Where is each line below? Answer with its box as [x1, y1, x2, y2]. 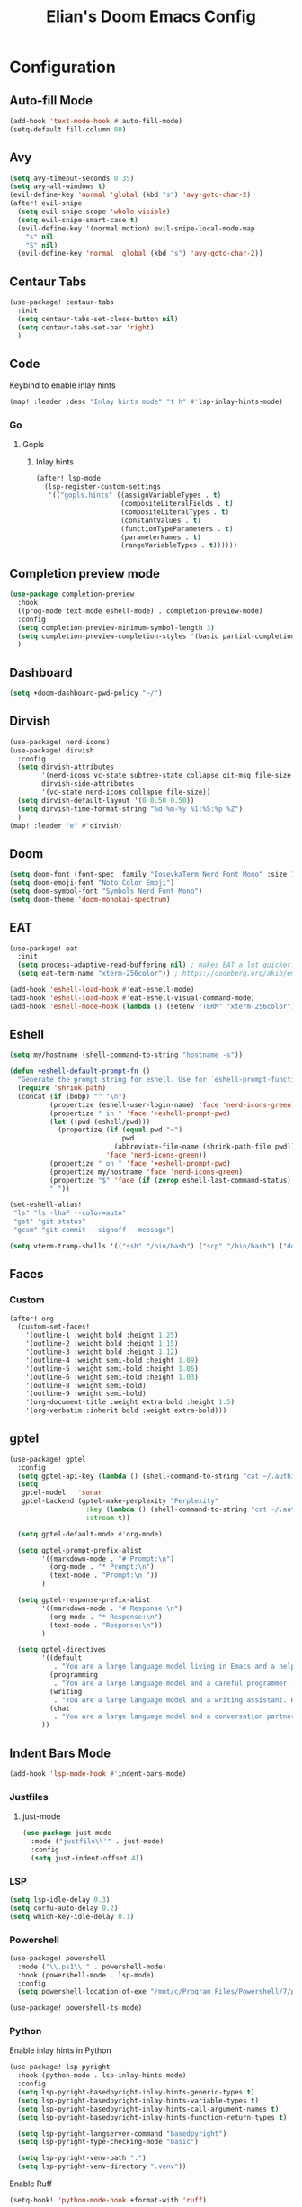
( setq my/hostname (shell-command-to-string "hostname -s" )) [9, 1050, 244, 1059]
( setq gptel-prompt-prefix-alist [17, 1545, 143, 1554]
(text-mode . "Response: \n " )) [49, 1620, 164, 1630]
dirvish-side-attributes [41, 779, 135, 788]
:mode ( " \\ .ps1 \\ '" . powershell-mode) [17, 1962, 167, 1971]
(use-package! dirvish [9, 745, 94, 755]
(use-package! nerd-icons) [9, 737, 111, 746]
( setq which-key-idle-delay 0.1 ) [9, 1912, 135, 1921]
